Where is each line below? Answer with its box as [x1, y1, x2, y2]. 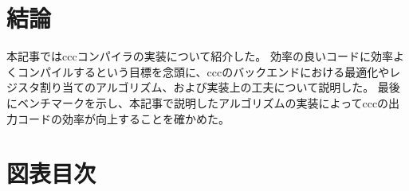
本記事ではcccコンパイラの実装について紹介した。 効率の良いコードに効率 [6, 48, 393, 64]
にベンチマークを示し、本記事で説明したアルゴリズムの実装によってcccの [6, 94, 389, 111]
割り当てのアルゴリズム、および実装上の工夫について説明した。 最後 [39, 79, 400, 95]
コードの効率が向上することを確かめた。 [17, 110, 230, 127]
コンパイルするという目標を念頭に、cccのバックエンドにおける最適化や [17, 63, 390, 80]
